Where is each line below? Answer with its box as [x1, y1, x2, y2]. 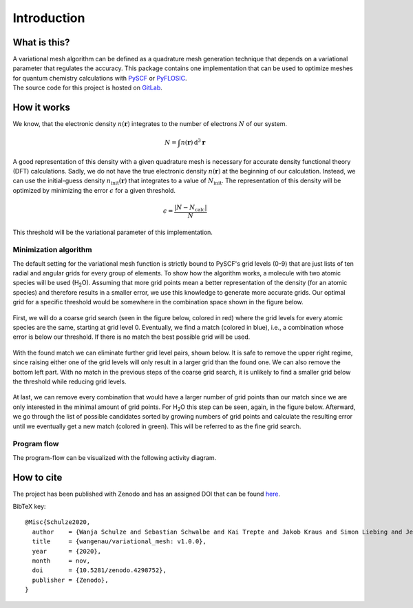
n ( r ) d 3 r [180, 138, 206, 147]
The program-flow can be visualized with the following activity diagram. [12, 453, 217, 461]
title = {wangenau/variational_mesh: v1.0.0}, [32, 538, 206, 545]
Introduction [12, 10, 85, 25]
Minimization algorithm [12, 245, 92, 255]
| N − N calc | [174, 204, 207, 213]
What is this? [12, 36, 70, 48]
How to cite [12, 472, 63, 483]
